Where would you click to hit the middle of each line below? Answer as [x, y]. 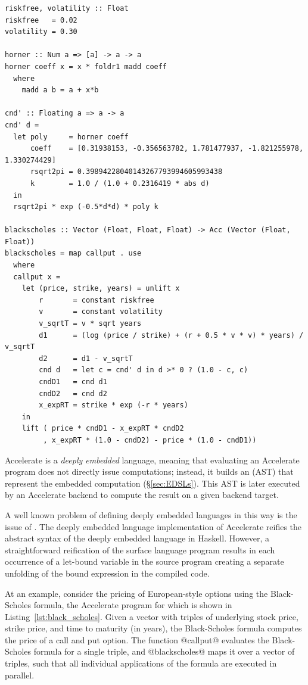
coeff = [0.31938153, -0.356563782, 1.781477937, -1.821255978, [167, 149]
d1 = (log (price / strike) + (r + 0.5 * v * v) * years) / [171, 335]
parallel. [20, 675]
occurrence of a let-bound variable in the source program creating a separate [144, 561]
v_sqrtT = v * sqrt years [90, 324]
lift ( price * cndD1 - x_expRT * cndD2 [103, 429]
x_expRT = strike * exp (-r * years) [113, 405]
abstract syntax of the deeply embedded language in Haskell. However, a [137, 538]
